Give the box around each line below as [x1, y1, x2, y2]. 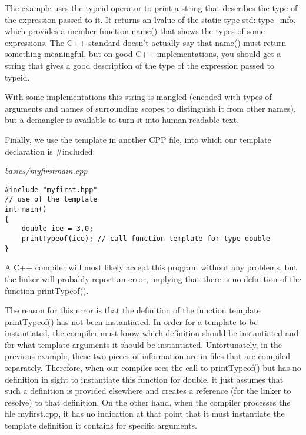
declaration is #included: [5, 145, 95, 157]
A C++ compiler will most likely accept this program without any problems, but [5, 261, 297, 273]
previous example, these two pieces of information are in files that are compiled [5, 350, 290, 362]
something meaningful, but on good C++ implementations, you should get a [5, 48, 281, 60]
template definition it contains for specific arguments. [5, 419, 197, 431]
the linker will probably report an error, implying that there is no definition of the [5, 272, 301, 285]
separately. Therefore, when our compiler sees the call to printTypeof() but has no [5, 362, 301, 374]
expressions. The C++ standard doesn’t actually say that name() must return [5, 36, 287, 48]
